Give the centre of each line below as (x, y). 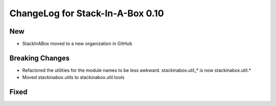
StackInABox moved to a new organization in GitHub (77, 44)
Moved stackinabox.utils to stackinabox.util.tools (73, 77)
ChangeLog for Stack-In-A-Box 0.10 (87, 13)
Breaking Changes (40, 58)
